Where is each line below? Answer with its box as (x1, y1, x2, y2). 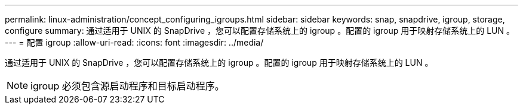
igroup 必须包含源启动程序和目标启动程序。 (30, 80, 224, 92)
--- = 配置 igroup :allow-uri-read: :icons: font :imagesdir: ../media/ (5, 37, 264, 47)
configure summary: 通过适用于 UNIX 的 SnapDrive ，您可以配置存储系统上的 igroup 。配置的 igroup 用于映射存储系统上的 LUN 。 (5, 25, 515, 36)
